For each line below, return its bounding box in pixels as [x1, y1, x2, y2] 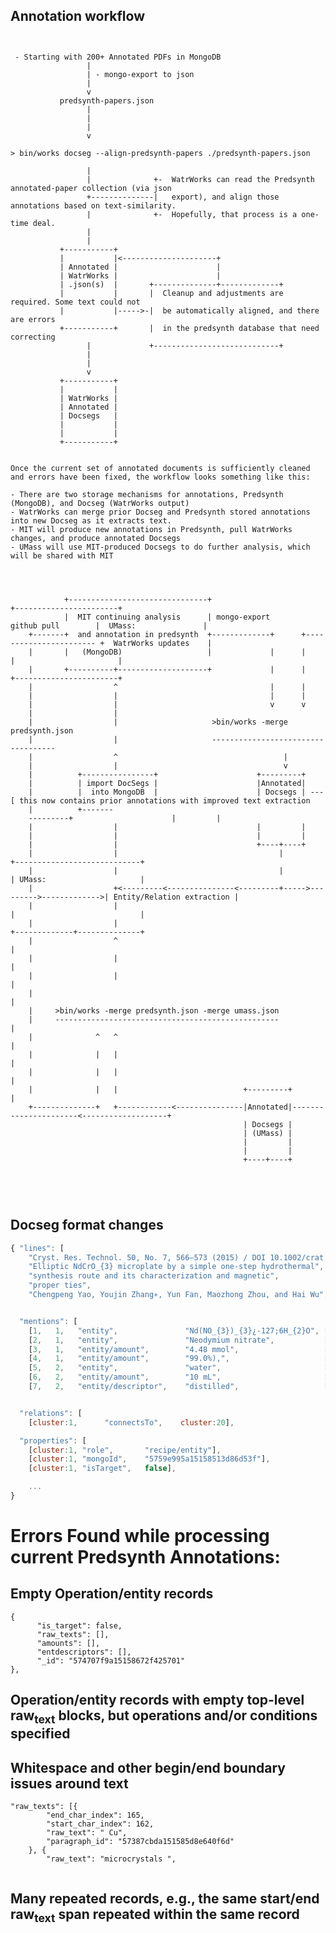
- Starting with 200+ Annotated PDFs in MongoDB [14, 52, 222, 62]
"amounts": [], [36, 1638, 101, 1648]
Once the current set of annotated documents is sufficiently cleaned [10, 463, 311, 473]
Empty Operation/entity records [10, 1585, 214, 1603]
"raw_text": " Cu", [46, 1828, 128, 1838]
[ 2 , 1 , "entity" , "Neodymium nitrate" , [28, 1335, 275, 1345]
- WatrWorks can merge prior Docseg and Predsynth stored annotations [10, 507, 311, 517]
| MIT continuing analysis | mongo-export [63, 612, 271, 622]
